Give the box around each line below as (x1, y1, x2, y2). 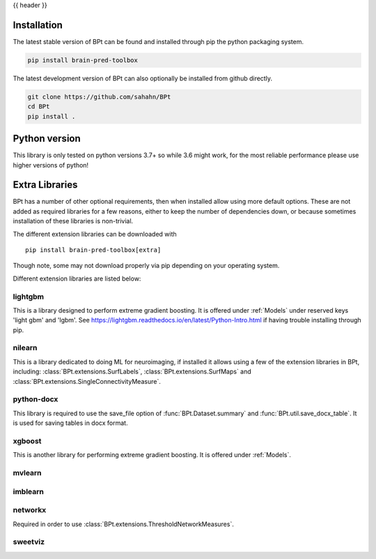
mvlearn (13, 468, 42, 478)
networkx (13, 505, 47, 515)
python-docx (13, 394, 58, 404)
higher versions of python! (13, 161, 89, 169)
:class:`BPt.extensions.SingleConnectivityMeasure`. (13, 377, 162, 385)
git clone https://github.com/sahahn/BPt (27, 93, 171, 100)
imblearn (13, 486, 45, 496)
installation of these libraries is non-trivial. (13, 217, 134, 225)
